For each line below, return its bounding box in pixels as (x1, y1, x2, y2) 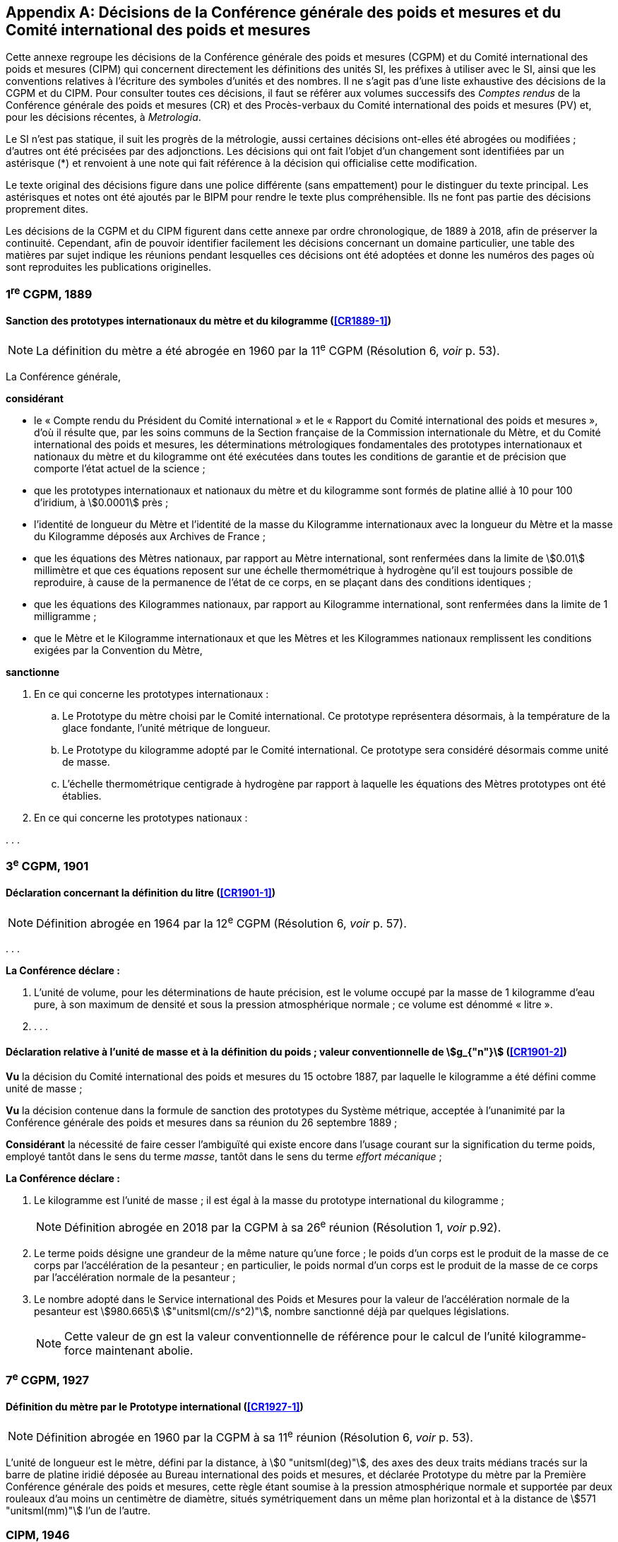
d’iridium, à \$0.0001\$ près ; (34, 496, 169, 508)
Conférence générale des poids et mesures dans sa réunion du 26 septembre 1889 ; (6, 1116, 398, 1129)
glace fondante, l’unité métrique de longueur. (62, 721, 271, 734)
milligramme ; (34, 609, 97, 622)
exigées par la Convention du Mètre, (34, 643, 203, 656)
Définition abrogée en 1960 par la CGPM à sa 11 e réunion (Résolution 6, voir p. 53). (36, 1427, 473, 1445)
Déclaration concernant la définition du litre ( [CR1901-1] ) (6, 887, 276, 899)
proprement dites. (6, 203, 88, 216)
